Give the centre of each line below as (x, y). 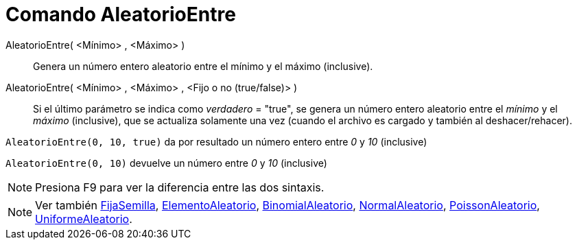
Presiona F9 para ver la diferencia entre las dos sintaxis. (180, 187)
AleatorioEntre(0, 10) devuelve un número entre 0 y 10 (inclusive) (166, 163)
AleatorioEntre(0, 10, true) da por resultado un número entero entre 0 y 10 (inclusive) (216, 141)
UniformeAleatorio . (84, 219)
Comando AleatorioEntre (121, 14)
